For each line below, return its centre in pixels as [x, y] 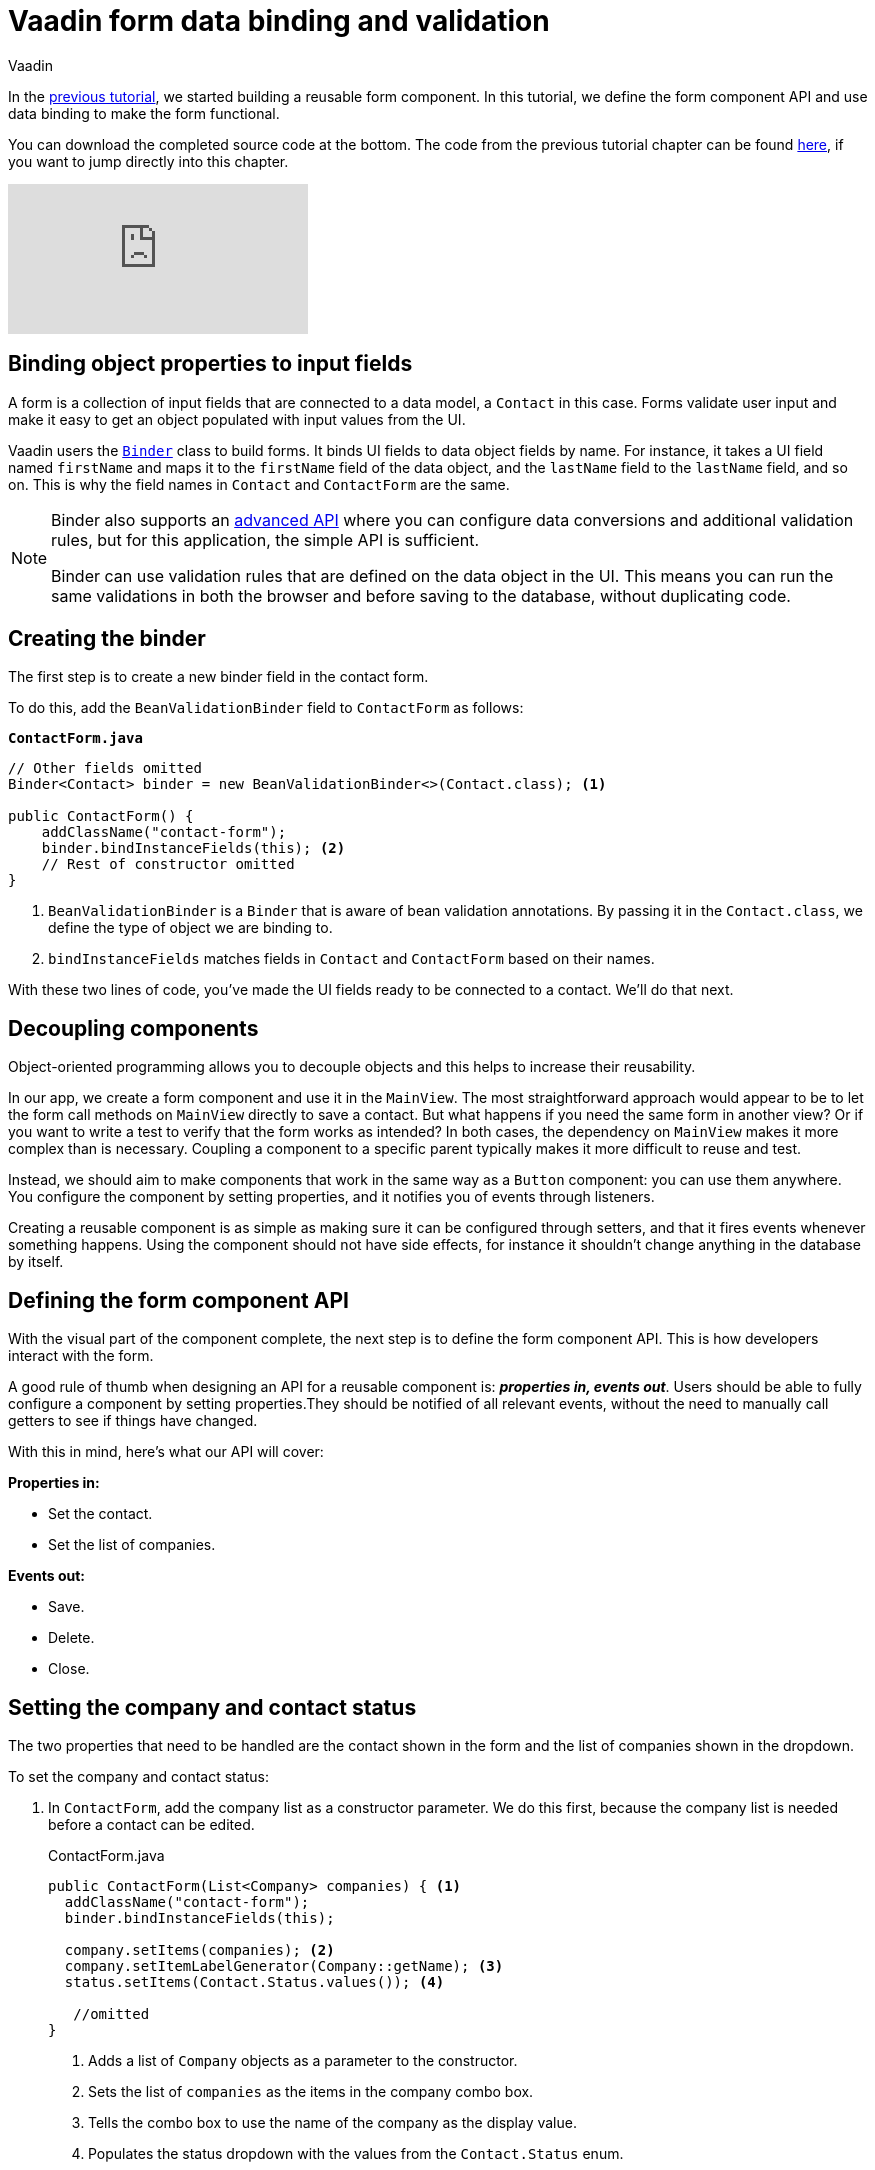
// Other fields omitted [105, 768]
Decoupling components [133, 1028]
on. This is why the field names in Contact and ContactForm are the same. [259, 484]
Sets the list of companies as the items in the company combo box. [311, 2091]
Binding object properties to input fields [210, 364]
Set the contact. [100, 1514]
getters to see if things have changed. [133, 1421]
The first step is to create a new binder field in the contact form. [218, 677]
